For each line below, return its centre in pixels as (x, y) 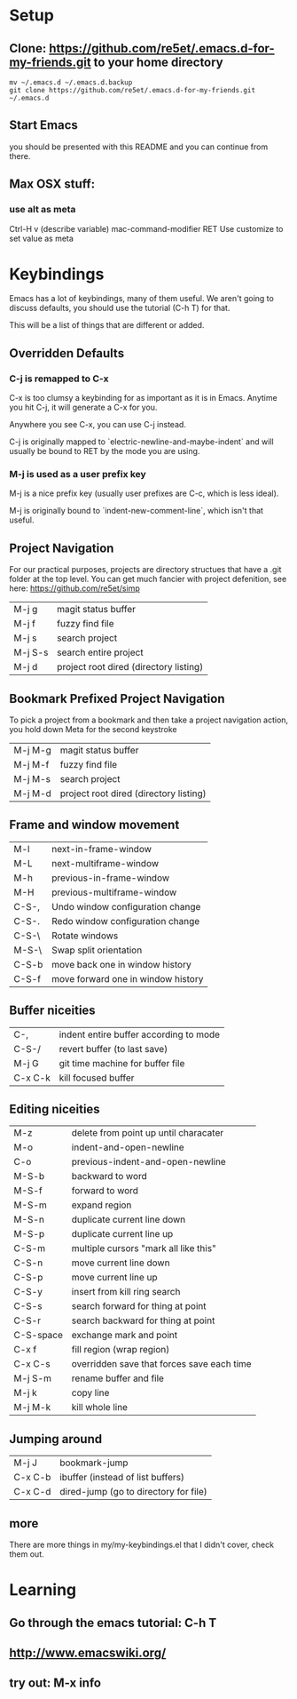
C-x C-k (32, 1078)
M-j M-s (32, 779)
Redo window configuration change (126, 921)
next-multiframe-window (106, 863)
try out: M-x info (55, 1683)
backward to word (109, 1177)
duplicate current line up (122, 1234)
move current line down (121, 1263)
